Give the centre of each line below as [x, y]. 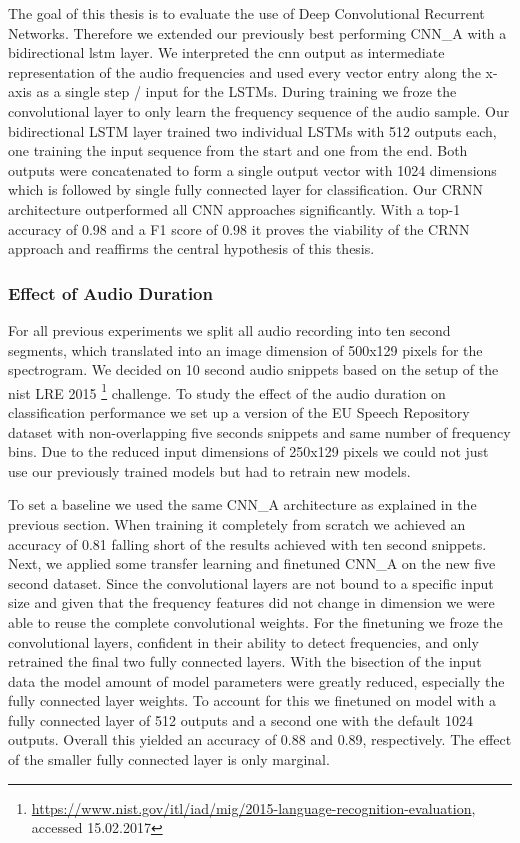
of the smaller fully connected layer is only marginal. [169, 759]
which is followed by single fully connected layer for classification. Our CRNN [246, 189]
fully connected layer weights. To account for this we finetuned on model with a [252, 700]
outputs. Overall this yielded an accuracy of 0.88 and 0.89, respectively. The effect [260, 739]
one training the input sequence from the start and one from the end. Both [238, 150]
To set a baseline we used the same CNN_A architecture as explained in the [242, 504]
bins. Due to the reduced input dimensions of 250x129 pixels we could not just [248, 451]
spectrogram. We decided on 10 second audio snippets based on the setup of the [253, 369]
